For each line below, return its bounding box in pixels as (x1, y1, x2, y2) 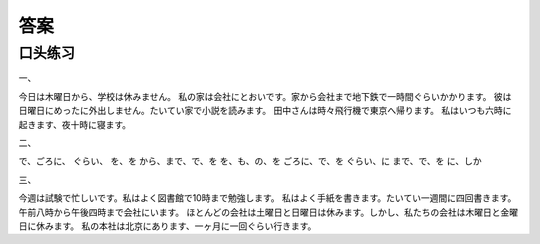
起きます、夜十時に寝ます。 (18, 118, 132, 130)
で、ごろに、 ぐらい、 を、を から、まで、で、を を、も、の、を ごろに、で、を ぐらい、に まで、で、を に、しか (18, 155, 482, 167)
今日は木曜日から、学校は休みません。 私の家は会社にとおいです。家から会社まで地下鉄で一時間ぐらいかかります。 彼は (18, 90, 512, 102)
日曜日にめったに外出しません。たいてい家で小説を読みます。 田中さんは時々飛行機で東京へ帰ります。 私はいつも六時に (18, 105, 512, 117)
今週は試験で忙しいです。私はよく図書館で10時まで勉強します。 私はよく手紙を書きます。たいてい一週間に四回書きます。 (18, 192, 517, 204)
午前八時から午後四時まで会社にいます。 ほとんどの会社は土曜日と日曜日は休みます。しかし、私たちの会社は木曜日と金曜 (18, 206, 519, 218)
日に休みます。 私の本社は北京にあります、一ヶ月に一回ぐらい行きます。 (18, 220, 317, 232)
